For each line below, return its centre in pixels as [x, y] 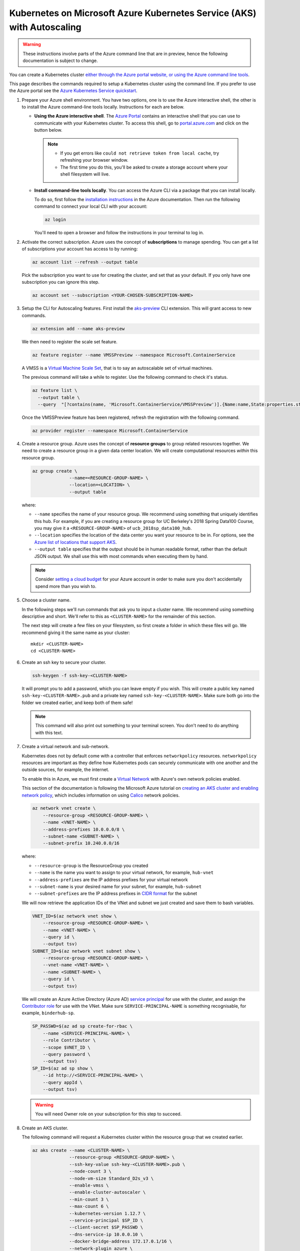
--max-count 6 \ [89, 1206]
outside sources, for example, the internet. [65, 770]
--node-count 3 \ [90, 1171]
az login [55, 220]
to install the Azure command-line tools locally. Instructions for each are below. [103, 107]
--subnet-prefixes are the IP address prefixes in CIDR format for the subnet [116, 894]
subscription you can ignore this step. [60, 282]
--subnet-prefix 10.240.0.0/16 [81, 843]
